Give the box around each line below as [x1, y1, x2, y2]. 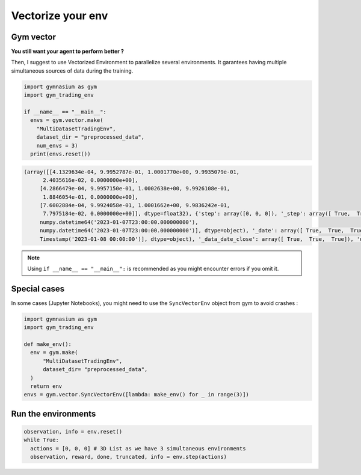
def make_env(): [23, 341, 72, 348]
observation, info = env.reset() [23, 428, 123, 435]
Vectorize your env [11, 9, 108, 22]
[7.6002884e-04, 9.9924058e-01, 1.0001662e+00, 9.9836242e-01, [39, 202, 230, 209]
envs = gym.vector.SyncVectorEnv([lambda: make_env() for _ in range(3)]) [23, 391, 250, 398]
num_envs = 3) [36, 142, 78, 149]
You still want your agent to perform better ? [11, 48, 125, 55]
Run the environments [11, 408, 96, 419]
